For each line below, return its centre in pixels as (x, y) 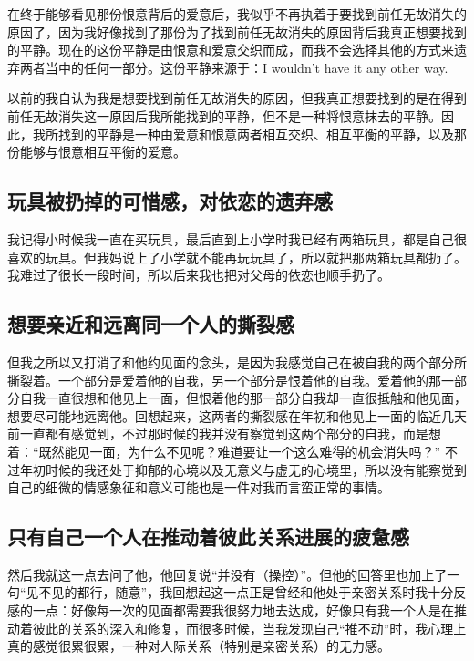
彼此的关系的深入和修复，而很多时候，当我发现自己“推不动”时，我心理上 (249, 628)
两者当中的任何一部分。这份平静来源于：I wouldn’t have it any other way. (234, 67)
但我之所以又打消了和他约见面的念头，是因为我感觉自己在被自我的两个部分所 (237, 361)
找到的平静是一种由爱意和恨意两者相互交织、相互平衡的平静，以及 (256, 134)
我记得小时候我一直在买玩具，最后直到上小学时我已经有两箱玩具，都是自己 (231, 238)
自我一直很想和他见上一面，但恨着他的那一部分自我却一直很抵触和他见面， (243, 398)
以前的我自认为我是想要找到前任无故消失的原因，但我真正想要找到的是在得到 (237, 98)
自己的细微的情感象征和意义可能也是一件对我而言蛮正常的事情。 (199, 487)
